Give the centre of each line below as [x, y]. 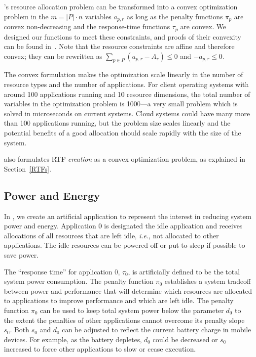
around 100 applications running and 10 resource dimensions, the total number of [127, 94]
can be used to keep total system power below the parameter [132, 310]
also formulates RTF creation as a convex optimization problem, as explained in [125, 159]
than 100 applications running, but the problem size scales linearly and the [117, 123]
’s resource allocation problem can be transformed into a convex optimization [121, 6]
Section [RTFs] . [28, 168]
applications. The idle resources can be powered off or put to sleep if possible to [125, 245]
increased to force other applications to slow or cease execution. [100, 349]
